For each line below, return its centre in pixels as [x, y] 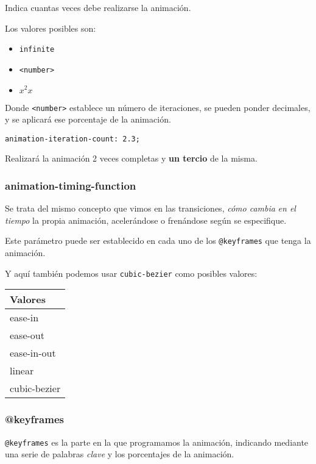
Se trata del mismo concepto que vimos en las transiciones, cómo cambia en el [150, 208]
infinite [37, 50]
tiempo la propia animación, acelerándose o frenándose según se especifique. [146, 220]
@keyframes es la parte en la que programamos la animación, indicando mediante [157, 442]
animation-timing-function [71, 185]
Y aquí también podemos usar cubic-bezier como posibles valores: [131, 273]
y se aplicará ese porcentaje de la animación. [88, 119]
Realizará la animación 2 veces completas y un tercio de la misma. [131, 158]
